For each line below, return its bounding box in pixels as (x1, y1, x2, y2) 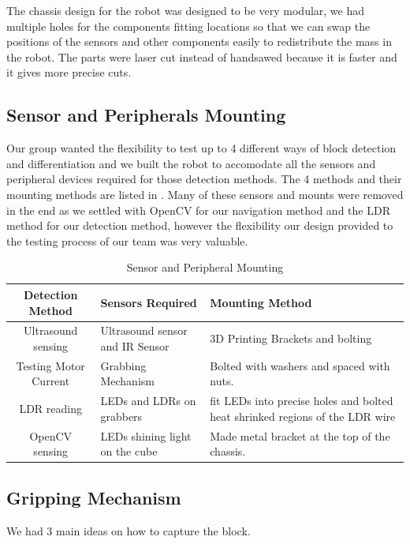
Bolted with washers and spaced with (210, 357, 390, 373)
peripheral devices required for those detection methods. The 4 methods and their (6, 171, 402, 187)
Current (32, 373, 70, 389)
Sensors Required (100, 294, 197, 310)
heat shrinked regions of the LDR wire (210, 407, 396, 424)
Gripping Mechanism (6, 485, 181, 509)
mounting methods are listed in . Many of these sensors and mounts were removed (6, 186, 404, 202)
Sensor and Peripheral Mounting (126, 259, 284, 276)
